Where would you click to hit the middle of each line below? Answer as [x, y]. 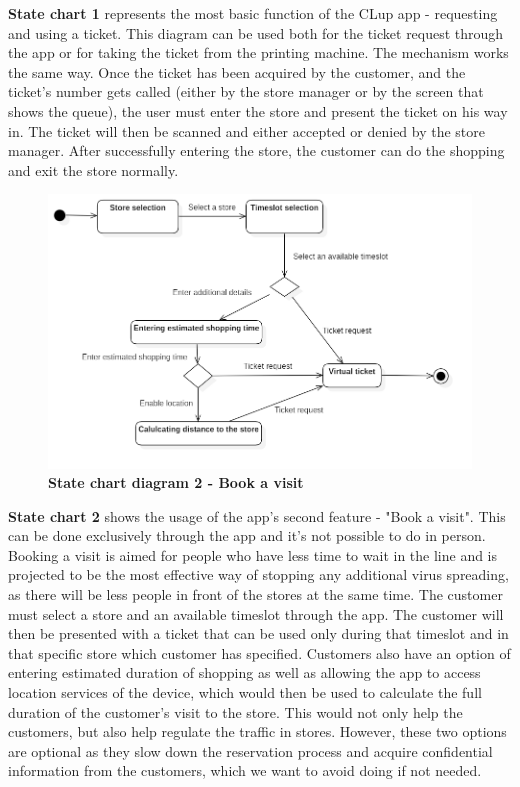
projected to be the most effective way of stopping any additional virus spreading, [258, 574]
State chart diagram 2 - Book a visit [176, 482]
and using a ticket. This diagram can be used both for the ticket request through [256, 32]
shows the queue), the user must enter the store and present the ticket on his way [258, 110]
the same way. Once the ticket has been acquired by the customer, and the [237, 71]
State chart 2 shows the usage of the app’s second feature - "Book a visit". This [257, 515]
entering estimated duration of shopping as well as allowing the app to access [244, 672]
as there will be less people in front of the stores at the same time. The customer [255, 594]
